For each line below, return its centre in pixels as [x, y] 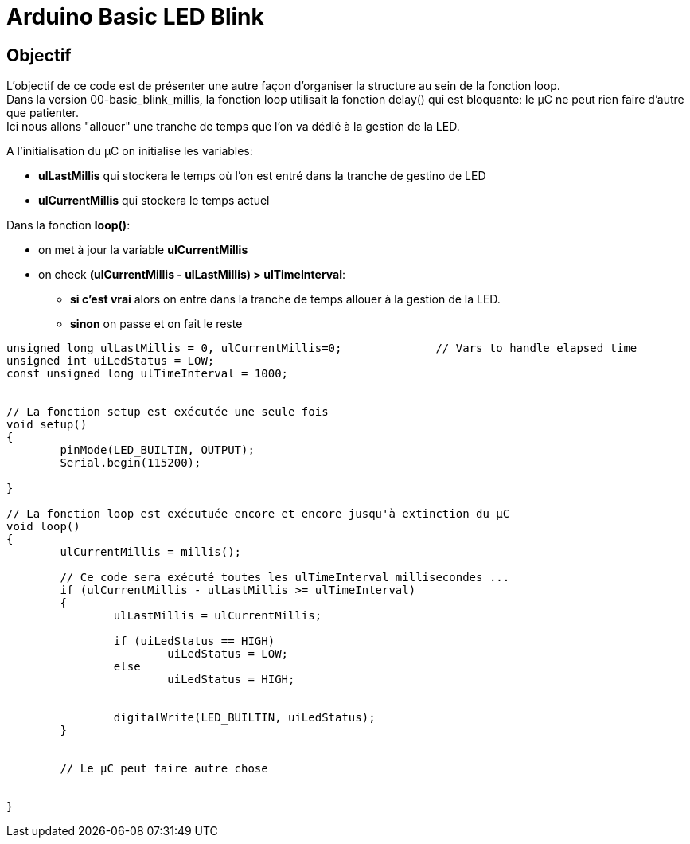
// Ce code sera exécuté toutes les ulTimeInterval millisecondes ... [285, 578]
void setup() [47, 425]
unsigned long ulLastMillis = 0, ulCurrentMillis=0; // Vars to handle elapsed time [322, 348]
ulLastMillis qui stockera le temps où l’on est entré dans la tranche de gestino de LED [262, 176]
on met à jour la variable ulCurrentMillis [143, 250]
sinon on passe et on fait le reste [156, 324]
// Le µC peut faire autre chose [164, 769]
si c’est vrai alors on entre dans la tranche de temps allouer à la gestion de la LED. [285, 299]
